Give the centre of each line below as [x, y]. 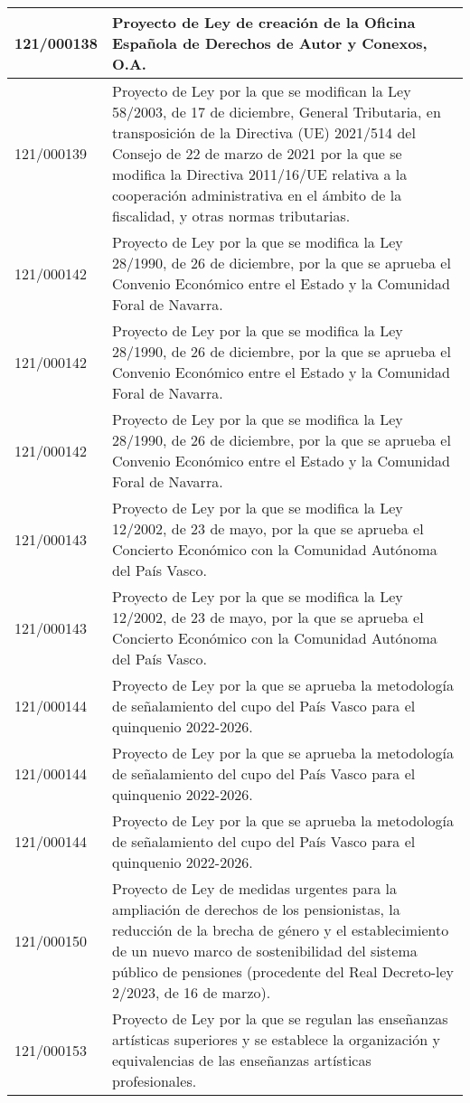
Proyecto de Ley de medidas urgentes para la [254, 888]
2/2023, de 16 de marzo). [192, 992]
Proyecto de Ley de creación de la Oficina [264, 22]
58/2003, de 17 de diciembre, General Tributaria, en [277, 112]
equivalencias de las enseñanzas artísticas [242, 1060]
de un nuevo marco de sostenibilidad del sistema [265, 951]
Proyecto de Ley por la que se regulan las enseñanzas [280, 1018]
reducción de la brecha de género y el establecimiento [281, 930]
